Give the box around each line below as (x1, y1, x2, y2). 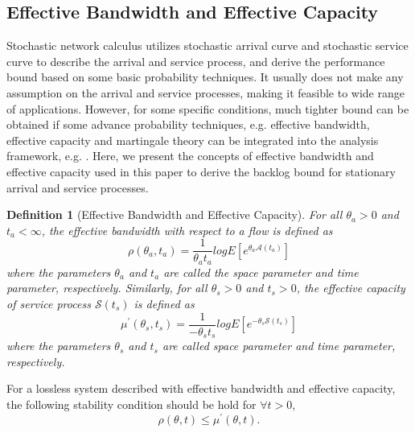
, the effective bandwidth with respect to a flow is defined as (41, 221, 333, 238)
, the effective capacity (296, 279, 405, 296)
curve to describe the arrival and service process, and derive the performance (6, 52, 385, 69)
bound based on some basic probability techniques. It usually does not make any (6, 68, 404, 85)
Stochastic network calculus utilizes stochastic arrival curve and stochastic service (6, 37, 409, 54)
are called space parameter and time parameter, (162, 337, 396, 354)
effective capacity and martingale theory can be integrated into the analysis (6, 131, 379, 148)
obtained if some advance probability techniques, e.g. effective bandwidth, (6, 116, 370, 133)
